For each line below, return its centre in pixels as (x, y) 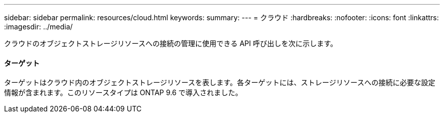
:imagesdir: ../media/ (39, 27)
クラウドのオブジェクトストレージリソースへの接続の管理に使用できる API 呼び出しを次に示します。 (171, 43)
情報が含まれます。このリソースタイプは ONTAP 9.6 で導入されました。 (123, 93)
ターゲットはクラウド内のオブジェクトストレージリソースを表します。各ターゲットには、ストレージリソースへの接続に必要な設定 (220, 83)
